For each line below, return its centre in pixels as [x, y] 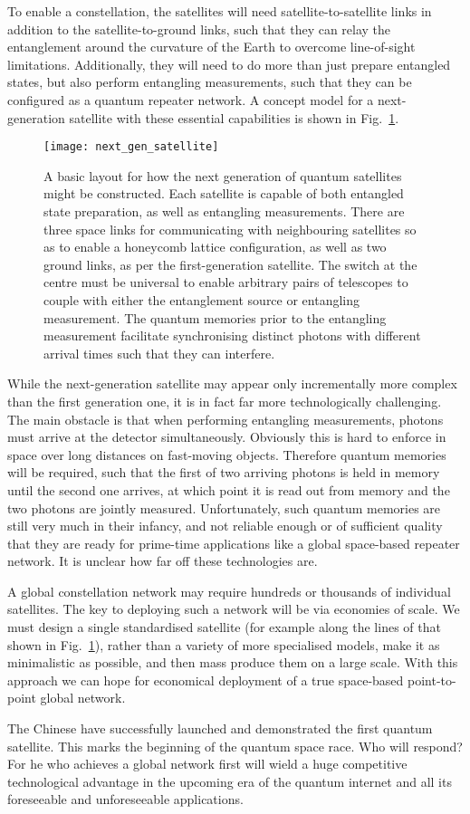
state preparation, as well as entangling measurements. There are [224, 211]
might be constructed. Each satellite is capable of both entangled [224, 193]
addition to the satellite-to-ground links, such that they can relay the [199, 29]
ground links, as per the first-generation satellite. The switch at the [230, 264]
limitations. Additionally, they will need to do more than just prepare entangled [229, 64]
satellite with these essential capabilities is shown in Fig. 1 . [234, 117]
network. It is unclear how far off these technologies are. [163, 561]
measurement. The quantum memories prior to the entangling [215, 317]
